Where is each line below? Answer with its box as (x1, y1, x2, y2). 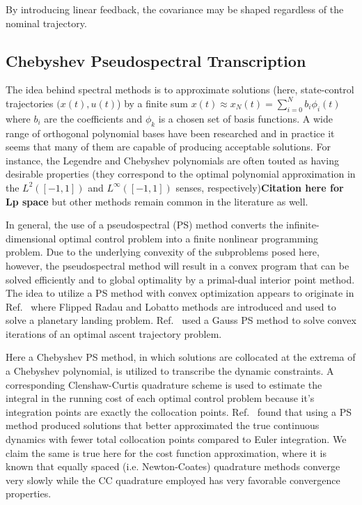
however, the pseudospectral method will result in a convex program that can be (6, 258, 349, 272)
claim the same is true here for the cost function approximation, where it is (6, 445, 326, 460)
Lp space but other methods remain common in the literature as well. (6, 194, 308, 208)
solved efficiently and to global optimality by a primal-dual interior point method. (6, 272, 355, 286)
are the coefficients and (44, 111, 143, 125)
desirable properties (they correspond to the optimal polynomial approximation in (6, 166, 356, 181)
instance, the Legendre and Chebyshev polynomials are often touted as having (6, 153, 339, 167)
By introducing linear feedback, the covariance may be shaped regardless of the (6, 2, 344, 16)
